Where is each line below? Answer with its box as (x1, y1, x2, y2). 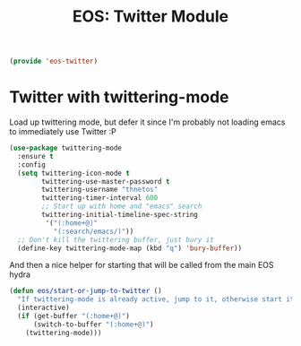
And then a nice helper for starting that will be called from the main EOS (9, 260, 275, 271)
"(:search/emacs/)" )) (53, 227, 134, 236)
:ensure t (17, 151, 54, 160)
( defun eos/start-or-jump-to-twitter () (9, 287, 163, 296)
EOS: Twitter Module (72, 6, 229, 27)
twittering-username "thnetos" (41, 186, 159, 195)
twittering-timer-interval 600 (41, 194, 159, 203)
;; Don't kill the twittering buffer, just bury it (17, 235, 215, 244)
